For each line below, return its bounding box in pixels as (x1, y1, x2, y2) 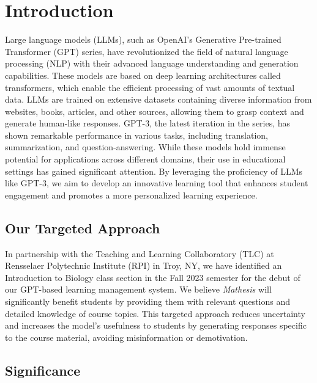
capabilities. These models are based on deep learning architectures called (5, 68, 281, 81)
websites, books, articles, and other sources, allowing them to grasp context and (5, 104, 304, 117)
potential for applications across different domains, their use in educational (5, 153, 286, 166)
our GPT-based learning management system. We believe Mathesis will (5, 283, 272, 296)
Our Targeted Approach (5, 218, 160, 237)
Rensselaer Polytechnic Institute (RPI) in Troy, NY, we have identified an (5, 259, 282, 272)
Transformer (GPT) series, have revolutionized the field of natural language (5, 45, 288, 57)
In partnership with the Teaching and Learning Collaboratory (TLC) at (5, 247, 274, 260)
